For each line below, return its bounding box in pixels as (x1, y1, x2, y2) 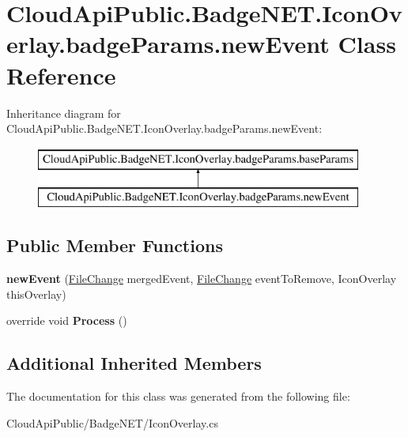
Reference (6, 58, 116, 91)
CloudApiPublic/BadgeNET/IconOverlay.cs (6, 414, 218, 431)
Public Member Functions (6, 233, 223, 258)
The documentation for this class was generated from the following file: (6, 388, 350, 405)
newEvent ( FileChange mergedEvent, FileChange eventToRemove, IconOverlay (6, 270, 397, 287)
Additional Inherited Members (6, 351, 262, 375)
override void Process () (6, 312, 127, 329)
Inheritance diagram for (6, 104, 121, 121)
